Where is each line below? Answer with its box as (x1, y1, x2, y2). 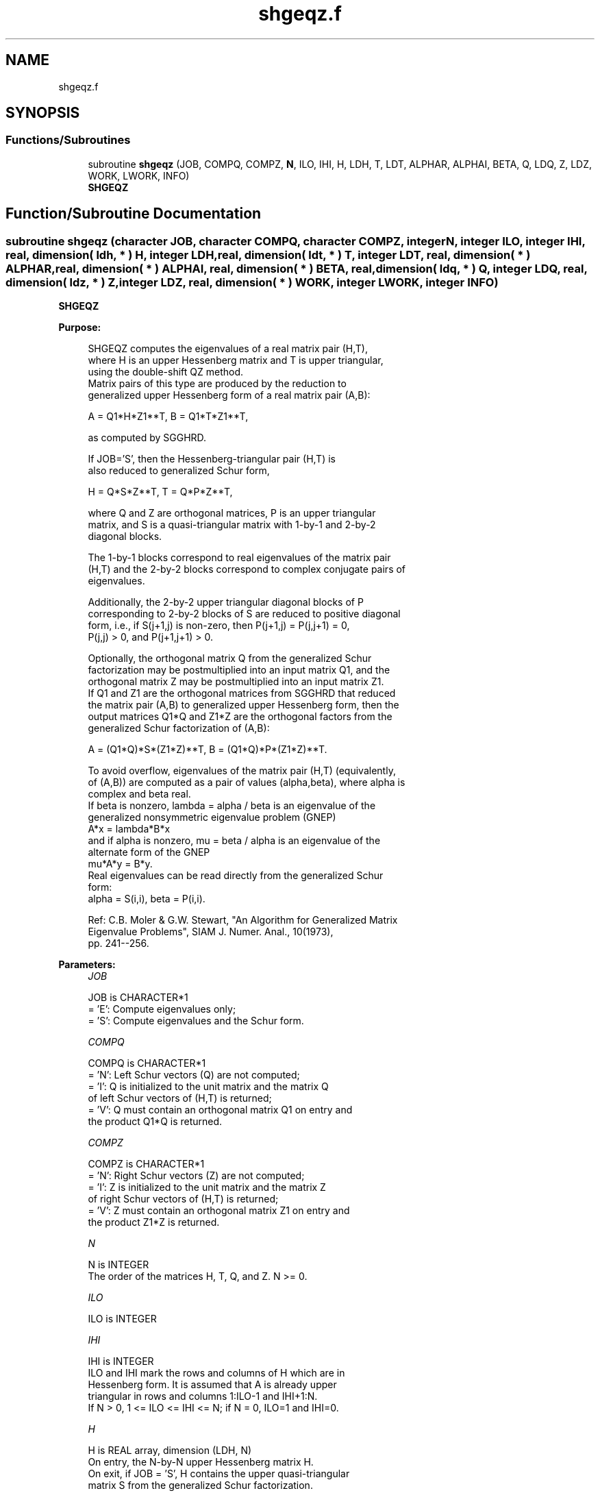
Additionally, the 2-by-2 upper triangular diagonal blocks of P (88, 596, 364, 608)
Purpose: (58, 321, 101, 334)
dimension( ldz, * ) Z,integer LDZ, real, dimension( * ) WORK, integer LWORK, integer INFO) (5, 275, 499, 289)
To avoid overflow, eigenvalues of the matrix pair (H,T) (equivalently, (88, 765, 396, 777)
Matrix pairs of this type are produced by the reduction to (88, 378, 347, 390)
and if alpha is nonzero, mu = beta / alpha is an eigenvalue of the (88, 835, 381, 847)
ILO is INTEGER (88, 1313, 157, 1325)
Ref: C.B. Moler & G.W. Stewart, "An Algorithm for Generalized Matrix (88, 914, 398, 926)
